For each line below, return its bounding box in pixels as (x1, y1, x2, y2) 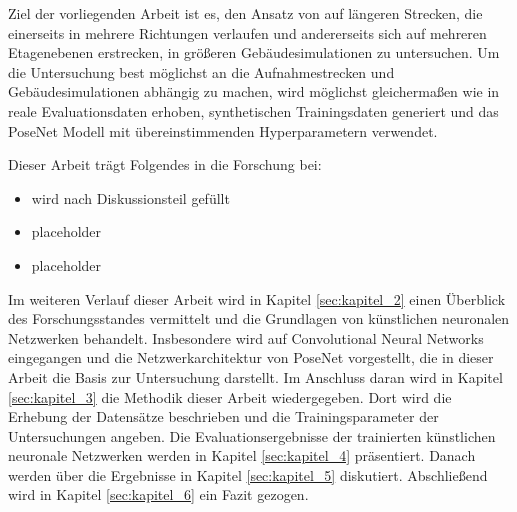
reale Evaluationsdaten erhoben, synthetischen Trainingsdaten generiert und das (8, 100, 499, 121)
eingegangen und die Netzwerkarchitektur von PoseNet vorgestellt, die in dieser (8, 347, 494, 368)
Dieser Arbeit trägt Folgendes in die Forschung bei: (8, 154, 322, 175)
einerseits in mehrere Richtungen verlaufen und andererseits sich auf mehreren (8, 22, 487, 43)
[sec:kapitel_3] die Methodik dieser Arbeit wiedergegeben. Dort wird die (8, 386, 452, 407)
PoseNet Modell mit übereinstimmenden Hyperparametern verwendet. (8, 120, 438, 141)
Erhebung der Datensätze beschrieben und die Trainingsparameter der (8, 406, 439, 427)
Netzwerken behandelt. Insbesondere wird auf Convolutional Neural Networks (8, 327, 484, 348)
